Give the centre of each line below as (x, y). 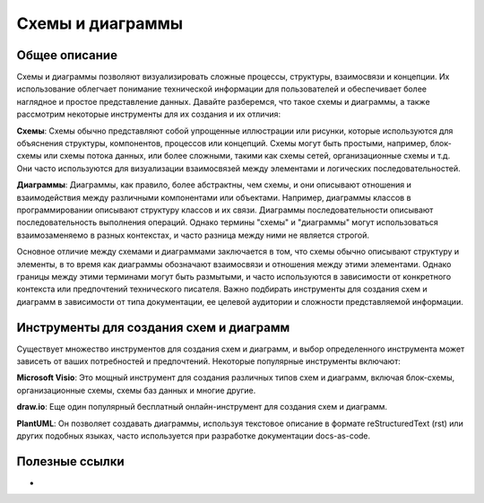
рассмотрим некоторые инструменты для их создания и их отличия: (149, 114)
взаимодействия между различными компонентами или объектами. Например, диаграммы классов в (214, 197)
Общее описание (67, 55)
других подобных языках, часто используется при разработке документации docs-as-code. (194, 436)
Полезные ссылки (70, 461)
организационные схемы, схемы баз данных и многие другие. (136, 390)
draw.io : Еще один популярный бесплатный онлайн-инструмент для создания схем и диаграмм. (202, 407)
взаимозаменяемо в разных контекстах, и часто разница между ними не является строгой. (193, 235)
